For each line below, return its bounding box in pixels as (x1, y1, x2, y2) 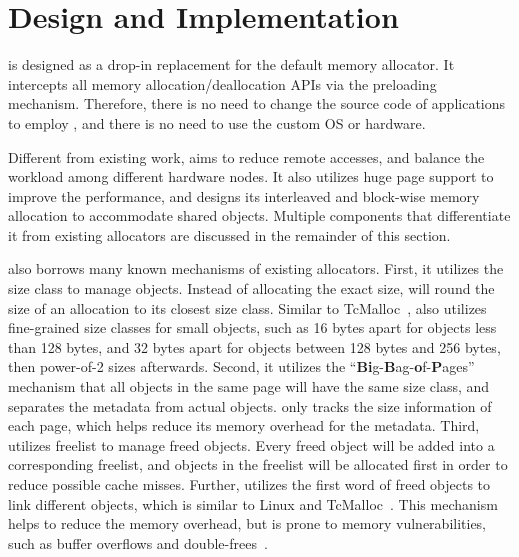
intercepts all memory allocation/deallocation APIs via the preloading (8, 73, 437, 94)
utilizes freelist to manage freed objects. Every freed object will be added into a (8, 434, 495, 455)
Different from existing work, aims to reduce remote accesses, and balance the (8, 146, 485, 167)
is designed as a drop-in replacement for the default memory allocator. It (8, 54, 455, 75)
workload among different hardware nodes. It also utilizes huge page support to (8, 166, 494, 187)
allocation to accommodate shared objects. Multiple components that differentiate (8, 205, 511, 226)
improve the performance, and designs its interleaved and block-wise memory (8, 185, 480, 206)
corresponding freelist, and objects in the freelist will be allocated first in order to (8, 454, 508, 475)
